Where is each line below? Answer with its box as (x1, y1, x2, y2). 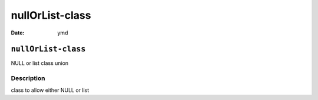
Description (11, 74, 45, 82)
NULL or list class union (11, 60, 69, 67)
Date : (11, 29, 25, 36)
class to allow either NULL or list (11, 87, 90, 94)
